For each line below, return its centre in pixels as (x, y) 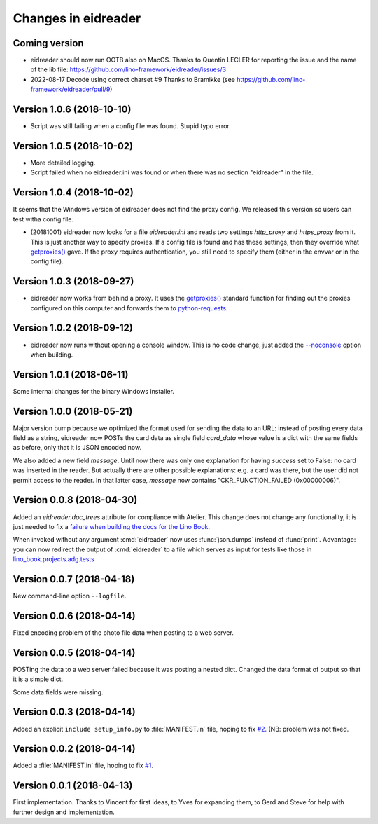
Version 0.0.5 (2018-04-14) (74, 653)
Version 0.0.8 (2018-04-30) (75, 500)
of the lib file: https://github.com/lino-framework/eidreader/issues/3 (128, 69)
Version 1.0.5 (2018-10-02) (73, 146)
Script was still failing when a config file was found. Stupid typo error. (131, 126)
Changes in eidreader (77, 18)
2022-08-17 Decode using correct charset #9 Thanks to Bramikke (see (133, 79)
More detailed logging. (63, 163)
